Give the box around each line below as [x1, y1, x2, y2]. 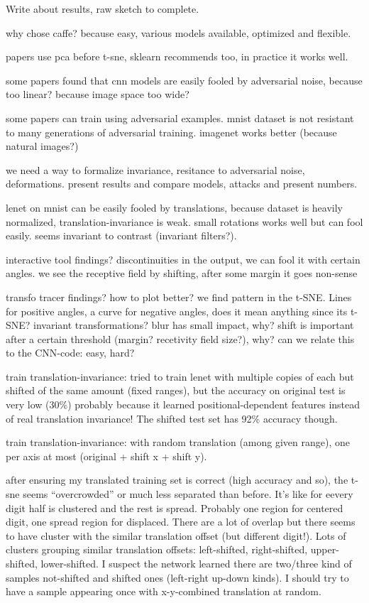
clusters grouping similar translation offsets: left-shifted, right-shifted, [6, 542, 308, 557]
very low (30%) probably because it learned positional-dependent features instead [6, 397, 360, 412]
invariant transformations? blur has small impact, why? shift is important [33, 317, 354, 332]
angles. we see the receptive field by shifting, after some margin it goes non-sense [6, 266, 358, 281]
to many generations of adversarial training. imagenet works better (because [6, 124, 337, 139]
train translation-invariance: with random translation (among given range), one [6, 435, 351, 450]
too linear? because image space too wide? [6, 87, 189, 102]
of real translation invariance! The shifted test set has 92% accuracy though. [6, 411, 338, 425]
